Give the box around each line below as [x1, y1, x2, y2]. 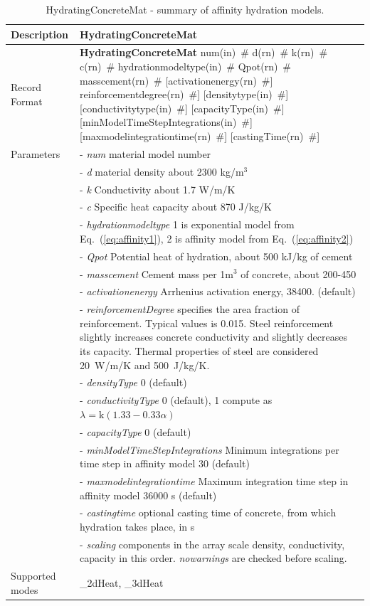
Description [11, 26, 69, 41]
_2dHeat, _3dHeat [80, 575, 164, 590]
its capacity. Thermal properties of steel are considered [80, 343, 319, 358]
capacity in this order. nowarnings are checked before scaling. [80, 551, 347, 565]
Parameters [11, 146, 60, 161]
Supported [11, 568, 56, 583]
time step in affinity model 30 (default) [80, 456, 250, 471]
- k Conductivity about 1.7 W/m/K [80, 181, 236, 196]
